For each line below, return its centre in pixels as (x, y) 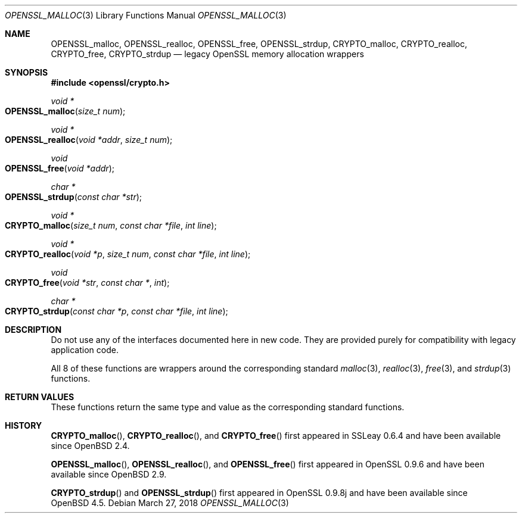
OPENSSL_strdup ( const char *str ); (74, 197)
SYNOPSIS (27, 72)
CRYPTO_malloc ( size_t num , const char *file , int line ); (111, 225)
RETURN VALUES (40, 397)
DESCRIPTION (33, 330)
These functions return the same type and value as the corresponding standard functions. (228, 407)
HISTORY (24, 425)
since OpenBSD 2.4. (90, 446)
